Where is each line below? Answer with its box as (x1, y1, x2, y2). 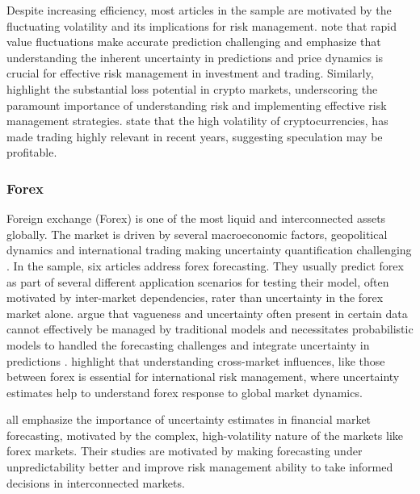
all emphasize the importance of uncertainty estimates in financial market (6, 411, 372, 428)
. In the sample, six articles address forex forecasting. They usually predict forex (6, 257, 404, 274)
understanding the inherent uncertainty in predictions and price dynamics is (6, 48, 384, 65)
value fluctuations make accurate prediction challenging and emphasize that (6, 33, 381, 50)
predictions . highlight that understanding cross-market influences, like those (6, 352, 385, 369)
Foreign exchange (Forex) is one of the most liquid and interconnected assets (6, 210, 386, 227)
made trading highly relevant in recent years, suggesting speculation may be (6, 128, 383, 144)
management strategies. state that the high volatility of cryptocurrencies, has (6, 112, 388, 129)
